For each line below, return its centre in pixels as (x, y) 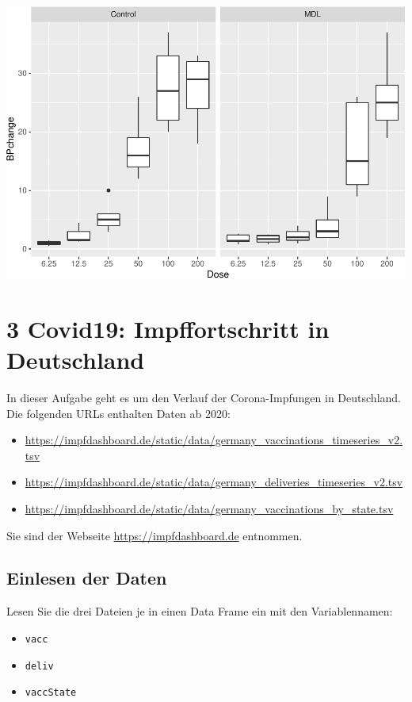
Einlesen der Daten (87, 578)
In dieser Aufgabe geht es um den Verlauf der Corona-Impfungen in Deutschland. (204, 397)
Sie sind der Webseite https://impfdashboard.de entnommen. (154, 535)
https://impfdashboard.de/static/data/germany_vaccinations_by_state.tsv (209, 508)
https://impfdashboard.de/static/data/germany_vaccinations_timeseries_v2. (214, 440)
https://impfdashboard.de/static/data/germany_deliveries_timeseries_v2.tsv (214, 482)
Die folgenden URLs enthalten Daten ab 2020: (118, 413)
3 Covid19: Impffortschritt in (168, 328)
